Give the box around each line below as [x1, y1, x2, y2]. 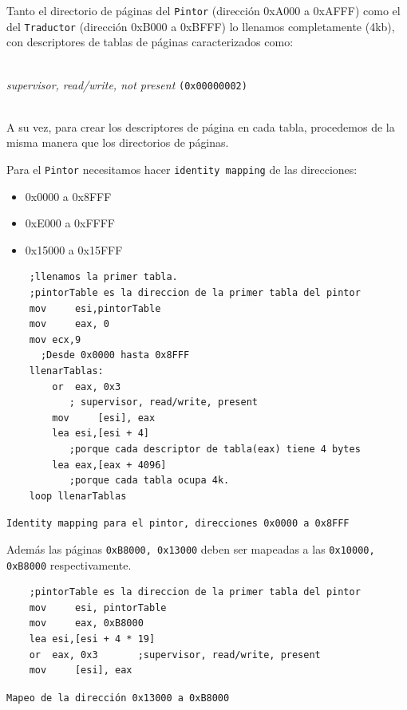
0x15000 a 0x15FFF [25, 241, 123, 258]
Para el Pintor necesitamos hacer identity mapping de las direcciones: [6, 160, 358, 177]
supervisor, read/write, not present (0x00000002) [6, 76, 247, 93]
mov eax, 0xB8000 [29, 617, 144, 629]
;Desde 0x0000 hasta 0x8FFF [40, 349, 190, 361]
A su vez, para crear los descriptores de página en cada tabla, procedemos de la [6, 118, 395, 135]
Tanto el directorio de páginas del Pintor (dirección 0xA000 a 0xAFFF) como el [6, 2, 401, 18]
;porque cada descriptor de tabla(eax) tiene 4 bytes [69, 443, 361, 455]
